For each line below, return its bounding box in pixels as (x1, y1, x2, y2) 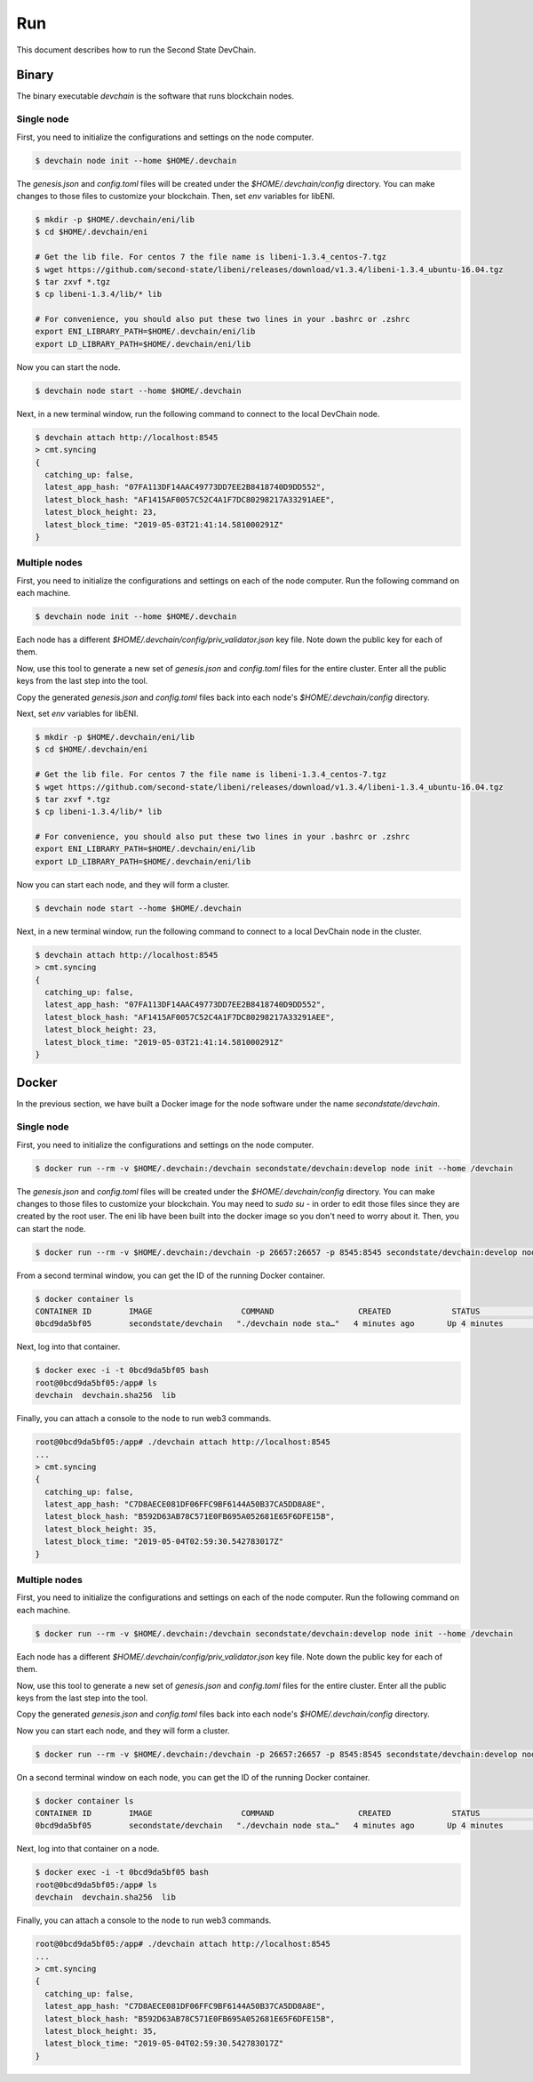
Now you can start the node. (16, 361, 121, 373)
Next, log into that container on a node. (16, 1844, 160, 1854)
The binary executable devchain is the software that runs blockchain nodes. (16, 91, 295, 101)
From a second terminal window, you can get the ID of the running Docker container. (16, 1270, 326, 1281)
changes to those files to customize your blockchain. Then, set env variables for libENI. (16, 190, 335, 201)
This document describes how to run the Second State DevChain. (16, 44, 257, 55)
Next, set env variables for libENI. (16, 708, 139, 719)
